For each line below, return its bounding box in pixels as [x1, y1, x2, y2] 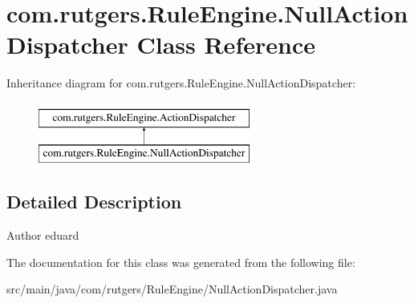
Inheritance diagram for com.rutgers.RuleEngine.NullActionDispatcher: [6, 75, 356, 91]
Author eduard [6, 227, 79, 244]
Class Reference [136, 28, 315, 61]
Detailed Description [6, 189, 182, 214]
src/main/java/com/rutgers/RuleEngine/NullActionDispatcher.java [6, 281, 338, 297]
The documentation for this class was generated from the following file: [6, 253, 355, 270]
